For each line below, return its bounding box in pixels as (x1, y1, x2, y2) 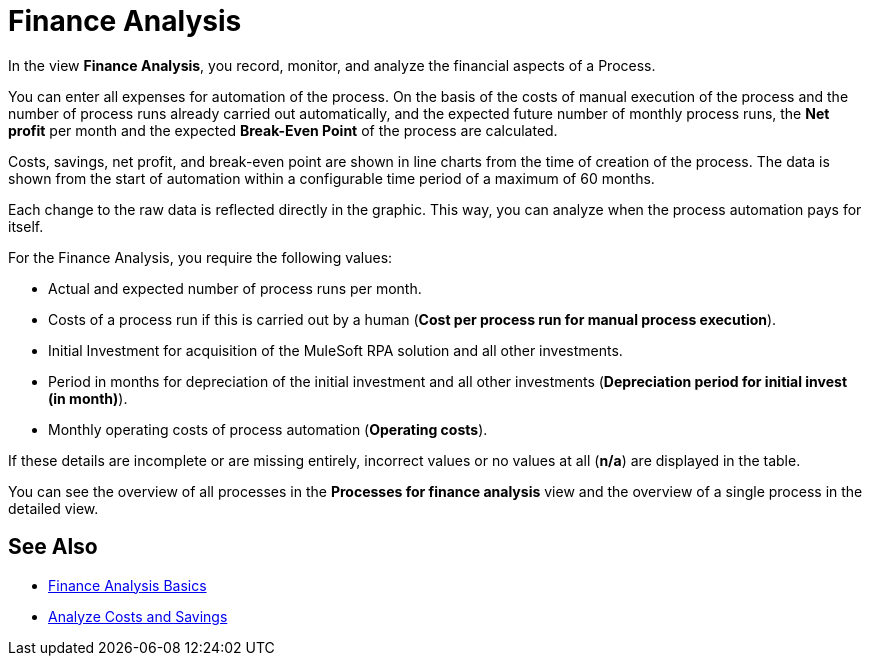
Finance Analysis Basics (48, 576, 207, 594)
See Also (8, 534, 98, 560)
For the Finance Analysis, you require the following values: (8, 248, 393, 266)
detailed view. (8, 499, 99, 517)
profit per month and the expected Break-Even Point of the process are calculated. (8, 121, 558, 139)
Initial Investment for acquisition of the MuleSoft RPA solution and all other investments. (48, 341, 623, 359)
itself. (8, 217, 44, 235)
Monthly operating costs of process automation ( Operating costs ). (48, 420, 488, 438)
